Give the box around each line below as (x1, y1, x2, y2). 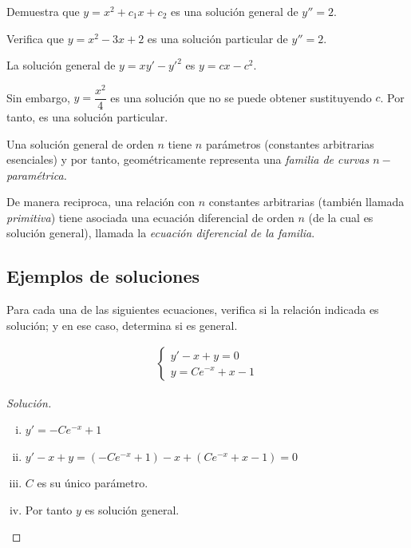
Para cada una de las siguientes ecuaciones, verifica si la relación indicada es (6, 301, 379, 318)
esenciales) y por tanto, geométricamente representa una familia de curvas (6, 151, 370, 168)
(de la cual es (308, 208, 373, 225)
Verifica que (6, 30, 64, 46)
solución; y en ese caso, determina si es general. (6, 316, 238, 333)
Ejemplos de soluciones (6, 264, 200, 288)
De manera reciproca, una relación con (6, 193, 196, 210)
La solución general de (6, 57, 116, 73)
